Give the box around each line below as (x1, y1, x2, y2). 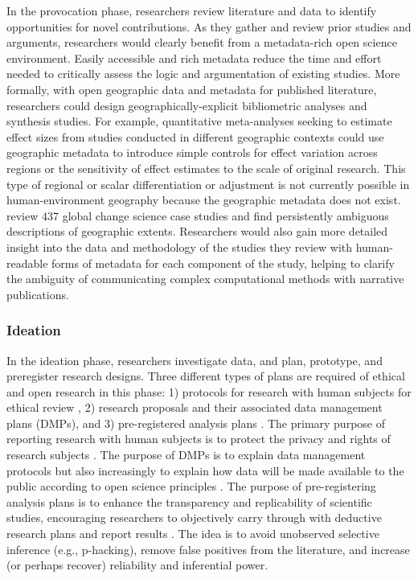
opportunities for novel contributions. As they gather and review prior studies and (6, 18, 412, 35)
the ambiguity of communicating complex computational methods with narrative (6, 270, 404, 287)
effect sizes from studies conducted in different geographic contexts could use (6, 128, 384, 145)
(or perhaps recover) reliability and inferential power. (6, 556, 268, 573)
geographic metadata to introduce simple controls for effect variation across (6, 144, 378, 161)
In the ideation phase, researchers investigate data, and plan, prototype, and (6, 351, 383, 368)
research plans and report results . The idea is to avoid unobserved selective (6, 525, 379, 542)
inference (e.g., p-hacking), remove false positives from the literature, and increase (6, 540, 410, 557)
